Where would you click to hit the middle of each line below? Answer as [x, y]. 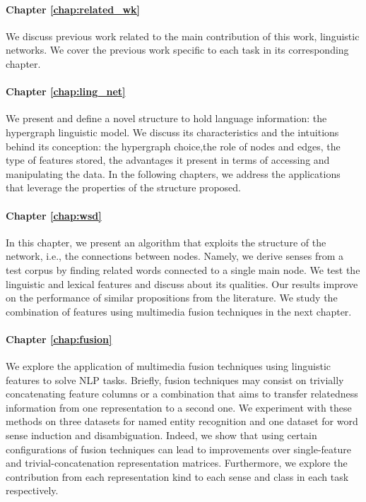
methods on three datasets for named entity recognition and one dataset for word [182, 421]
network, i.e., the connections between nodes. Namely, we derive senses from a [175, 256]
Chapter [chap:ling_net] [66, 91]
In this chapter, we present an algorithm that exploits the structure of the [166, 242]
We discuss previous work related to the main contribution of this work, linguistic [183, 36]
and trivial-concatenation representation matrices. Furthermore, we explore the [177, 463]
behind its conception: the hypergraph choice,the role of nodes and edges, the [173, 146]
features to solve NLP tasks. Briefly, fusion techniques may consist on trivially [175, 380]
